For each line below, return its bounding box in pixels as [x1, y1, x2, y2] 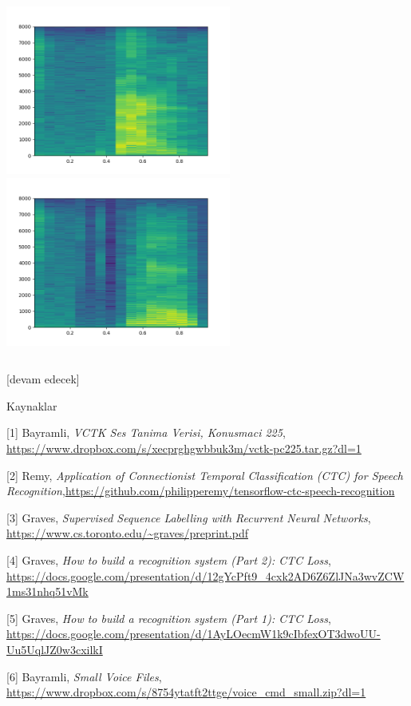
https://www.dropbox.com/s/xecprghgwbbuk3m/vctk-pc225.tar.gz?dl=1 [6, 439, 362, 456]
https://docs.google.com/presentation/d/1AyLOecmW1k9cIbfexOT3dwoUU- [6, 625, 381, 642]
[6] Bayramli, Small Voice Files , [6, 668, 162, 684]
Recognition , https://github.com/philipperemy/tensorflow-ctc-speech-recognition [6, 482, 395, 499]
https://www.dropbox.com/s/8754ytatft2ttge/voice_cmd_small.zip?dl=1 [6, 684, 366, 700]
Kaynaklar [6, 397, 57, 414]
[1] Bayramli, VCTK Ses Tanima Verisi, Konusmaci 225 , [6, 424, 286, 441]
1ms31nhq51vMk [6, 583, 89, 600]
